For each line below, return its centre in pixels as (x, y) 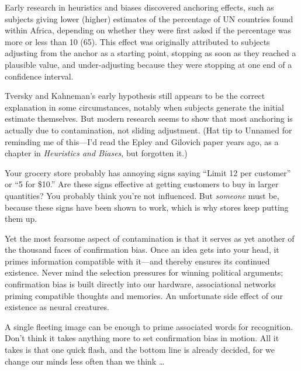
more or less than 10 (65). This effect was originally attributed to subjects (137, 41)
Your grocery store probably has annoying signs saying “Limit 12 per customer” (148, 172)
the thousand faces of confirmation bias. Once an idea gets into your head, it (142, 250)
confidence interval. (39, 76)
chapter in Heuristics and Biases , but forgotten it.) (96, 153)
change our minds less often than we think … (85, 361)
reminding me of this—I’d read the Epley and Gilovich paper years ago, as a (142, 141)
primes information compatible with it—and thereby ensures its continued (137, 261)
